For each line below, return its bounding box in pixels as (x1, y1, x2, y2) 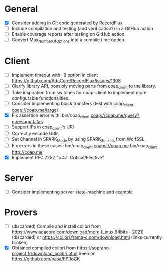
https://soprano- (76, 245, 111, 251)
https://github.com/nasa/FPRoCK (11, 256, 80, 262)
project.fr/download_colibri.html (11, 250, 78, 256)
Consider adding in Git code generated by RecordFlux (11, 20, 123, 26)
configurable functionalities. (11, 95, 70, 101)
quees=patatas (11, 119, 43, 125)
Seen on (78, 250, 96, 256)
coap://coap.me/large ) (11, 107, 58, 113)
